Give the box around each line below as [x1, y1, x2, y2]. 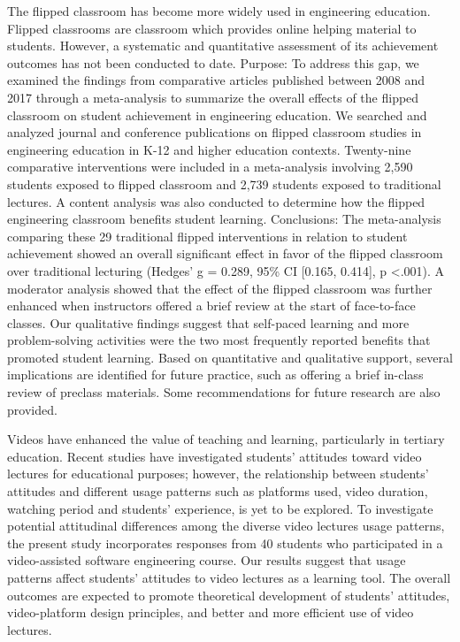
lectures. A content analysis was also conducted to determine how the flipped [7, 192, 425, 210]
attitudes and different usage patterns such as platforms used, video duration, [7, 482, 428, 501]
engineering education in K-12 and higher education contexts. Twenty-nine [7, 140, 411, 158]
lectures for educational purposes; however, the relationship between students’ [7, 464, 429, 483]
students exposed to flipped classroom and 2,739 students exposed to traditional [7, 174, 441, 193]
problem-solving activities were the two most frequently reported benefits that [7, 331, 431, 349]
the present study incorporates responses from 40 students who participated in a [7, 533, 443, 552]
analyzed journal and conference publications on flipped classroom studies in [7, 123, 422, 141]
